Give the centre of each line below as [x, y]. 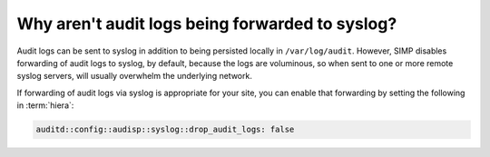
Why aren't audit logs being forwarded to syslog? [207, 24]
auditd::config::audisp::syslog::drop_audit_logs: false [165, 130]
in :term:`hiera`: [45, 105]
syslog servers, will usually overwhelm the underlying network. [135, 76]
